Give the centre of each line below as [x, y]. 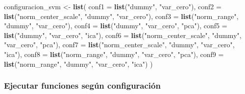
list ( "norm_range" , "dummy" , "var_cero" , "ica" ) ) [78, 64]
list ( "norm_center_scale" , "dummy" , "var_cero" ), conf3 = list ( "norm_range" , [121, 16]
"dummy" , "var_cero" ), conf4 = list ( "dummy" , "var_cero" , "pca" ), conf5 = [116, 26]
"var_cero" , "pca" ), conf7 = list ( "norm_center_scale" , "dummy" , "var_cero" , [119, 45]
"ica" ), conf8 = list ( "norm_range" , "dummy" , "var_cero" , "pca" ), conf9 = [114, 54]
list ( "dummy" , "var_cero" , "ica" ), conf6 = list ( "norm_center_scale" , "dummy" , [123, 35]
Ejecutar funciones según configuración [82, 85]
